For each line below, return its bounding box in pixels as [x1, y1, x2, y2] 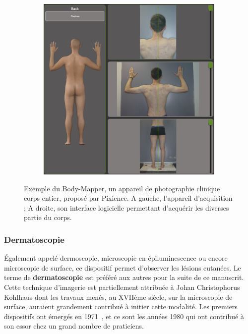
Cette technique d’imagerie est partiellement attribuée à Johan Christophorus [4, 281, 240, 292]
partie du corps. [24, 212, 72, 223]
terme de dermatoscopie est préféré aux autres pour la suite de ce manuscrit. [4, 272, 244, 282]
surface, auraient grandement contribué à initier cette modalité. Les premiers [4, 301, 238, 312]
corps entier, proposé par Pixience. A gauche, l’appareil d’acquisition [24, 193, 233, 203]
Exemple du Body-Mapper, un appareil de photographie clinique [24, 183, 220, 193]
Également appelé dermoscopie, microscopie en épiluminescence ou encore [4, 253, 228, 263]
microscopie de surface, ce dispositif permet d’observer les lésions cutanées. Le [4, 262, 241, 273]
